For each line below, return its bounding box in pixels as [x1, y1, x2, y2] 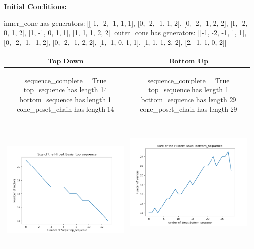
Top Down [47, 55, 84, 65]
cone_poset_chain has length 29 [140, 104, 237, 114]
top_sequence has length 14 [23, 84, 107, 95]
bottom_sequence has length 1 [20, 94, 111, 104]
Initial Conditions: [4, 1, 67, 11]
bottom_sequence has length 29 [141, 94, 236, 104]
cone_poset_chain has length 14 [17, 104, 114, 114]
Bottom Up [169, 55, 209, 65]
